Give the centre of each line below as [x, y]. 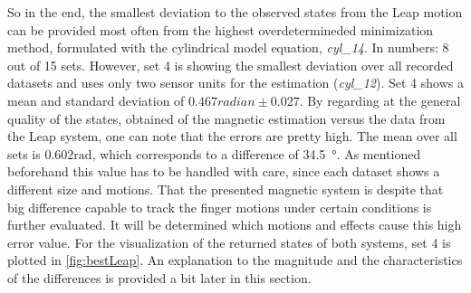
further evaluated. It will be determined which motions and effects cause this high [235, 225]
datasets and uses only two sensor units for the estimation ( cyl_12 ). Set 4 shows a [235, 83]
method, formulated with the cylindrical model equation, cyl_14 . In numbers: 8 [228, 47]
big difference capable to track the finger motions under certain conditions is [220, 207]
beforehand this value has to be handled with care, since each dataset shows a [224, 171]
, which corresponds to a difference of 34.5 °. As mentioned [256, 153]
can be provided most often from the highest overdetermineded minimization [221, 29]
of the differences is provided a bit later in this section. [159, 277]
